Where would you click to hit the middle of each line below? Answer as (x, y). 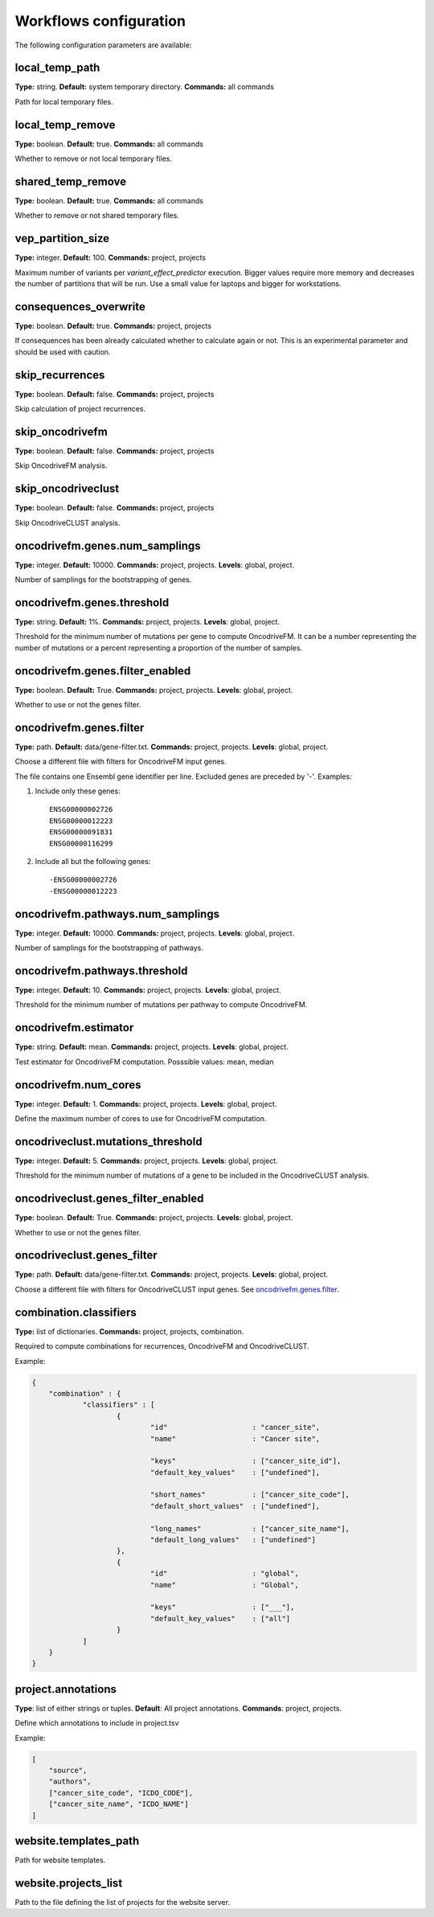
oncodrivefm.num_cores (78, 1085)
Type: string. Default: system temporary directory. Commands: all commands (145, 87)
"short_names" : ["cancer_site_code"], (250, 1495)
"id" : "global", (224, 1574)
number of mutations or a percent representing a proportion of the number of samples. (159, 648)
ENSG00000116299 (81, 843)
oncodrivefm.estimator (74, 1028)
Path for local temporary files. (64, 101)
